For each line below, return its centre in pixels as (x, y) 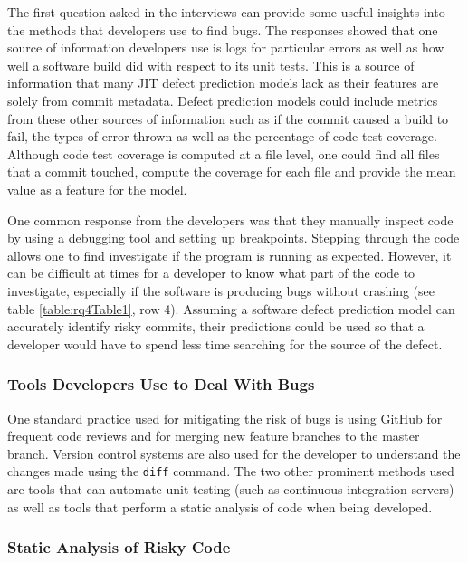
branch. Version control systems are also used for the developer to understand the (234, 453)
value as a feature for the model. (97, 189)
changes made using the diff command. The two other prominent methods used (231, 471)
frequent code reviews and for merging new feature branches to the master (214, 436)
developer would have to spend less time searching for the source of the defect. (225, 344)
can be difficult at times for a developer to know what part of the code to (211, 273)
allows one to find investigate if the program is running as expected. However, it (229, 255)
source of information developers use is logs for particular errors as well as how (226, 48)
